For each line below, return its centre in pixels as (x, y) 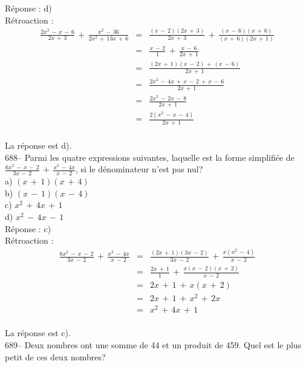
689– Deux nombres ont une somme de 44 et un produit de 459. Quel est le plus (153, 345)
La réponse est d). (38, 145)
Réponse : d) (28, 8)
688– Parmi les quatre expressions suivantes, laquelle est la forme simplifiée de (150, 157)
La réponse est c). (38, 333)
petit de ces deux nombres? (55, 356)
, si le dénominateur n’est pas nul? (139, 169)
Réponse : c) (28, 228)
